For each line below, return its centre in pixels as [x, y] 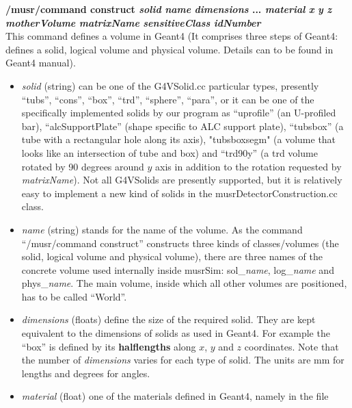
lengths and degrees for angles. [86, 373]
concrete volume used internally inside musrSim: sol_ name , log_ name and [178, 269]
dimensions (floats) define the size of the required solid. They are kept [168, 319]
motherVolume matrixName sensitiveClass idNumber [133, 22]
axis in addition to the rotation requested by [248, 166]
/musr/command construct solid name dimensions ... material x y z [169, 9]
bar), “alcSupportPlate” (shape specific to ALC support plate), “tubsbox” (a [182, 126]
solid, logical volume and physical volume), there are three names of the [172, 256]
